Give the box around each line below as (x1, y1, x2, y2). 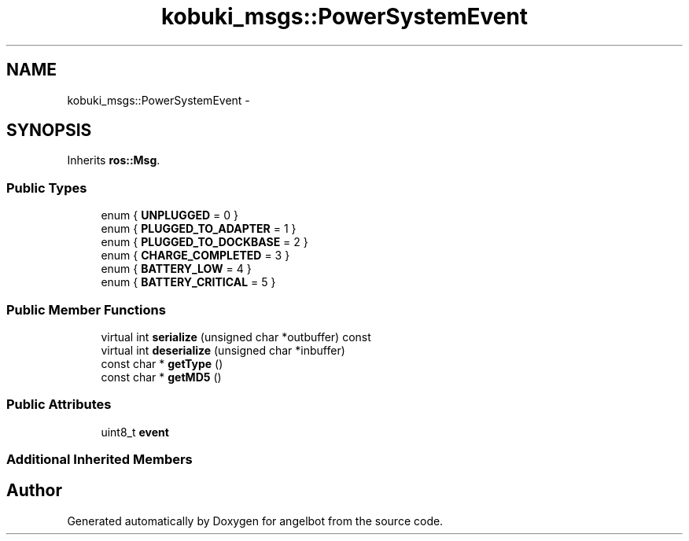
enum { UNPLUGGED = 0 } (101, 208, 238, 223)
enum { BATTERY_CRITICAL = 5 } (101, 275, 276, 289)
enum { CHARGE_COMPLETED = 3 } (101, 248, 290, 263)
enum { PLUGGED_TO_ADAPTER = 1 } (101, 222, 297, 236)
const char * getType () (101, 356, 223, 370)
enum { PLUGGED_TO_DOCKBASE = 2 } (101, 235, 308, 249)
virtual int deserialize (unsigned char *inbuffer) (101, 343, 345, 357)
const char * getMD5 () (101, 370, 222, 384)
